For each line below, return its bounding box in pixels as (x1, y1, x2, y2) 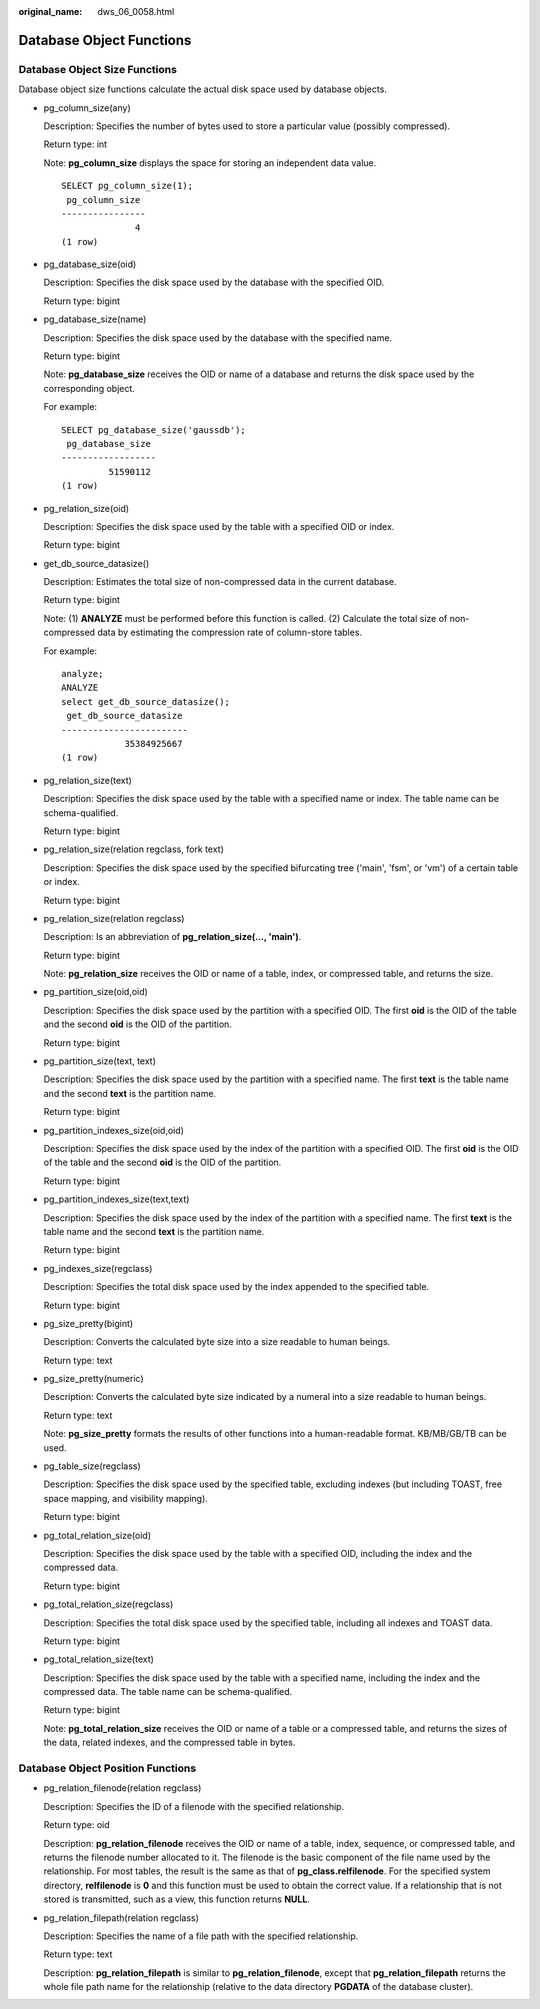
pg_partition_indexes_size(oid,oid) (43, 1124, 185, 1136)
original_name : (18, 6, 83, 17)
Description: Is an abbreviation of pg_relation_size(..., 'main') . (43, 931, 302, 943)
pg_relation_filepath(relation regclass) (43, 1911, 200, 1924)
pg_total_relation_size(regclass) (43, 1598, 174, 1610)
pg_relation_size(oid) (43, 502, 130, 514)
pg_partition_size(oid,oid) (43, 986, 149, 998)
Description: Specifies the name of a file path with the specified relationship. (43, 1930, 359, 1942)
